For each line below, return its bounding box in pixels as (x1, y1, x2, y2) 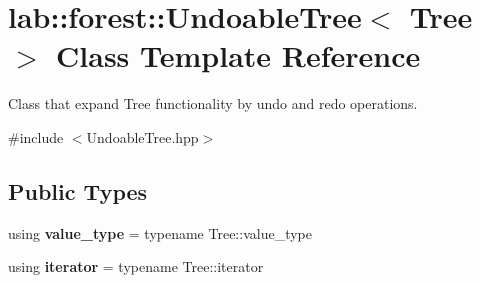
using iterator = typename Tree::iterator (8, 256, 264, 277)
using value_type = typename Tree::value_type (8, 222, 312, 243)
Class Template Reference (56, 35, 421, 76)
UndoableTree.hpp (86, 126, 199, 147)
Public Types (8, 175, 148, 206)
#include (8, 126, 64, 147)
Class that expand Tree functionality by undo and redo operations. (8, 93, 418, 114)
